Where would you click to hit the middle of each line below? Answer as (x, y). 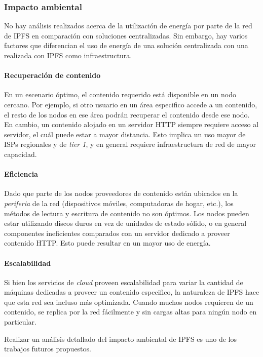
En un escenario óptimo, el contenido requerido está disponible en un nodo (120, 94)
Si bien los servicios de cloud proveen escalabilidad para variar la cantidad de (124, 282)
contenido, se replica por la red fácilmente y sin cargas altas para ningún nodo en (130, 312)
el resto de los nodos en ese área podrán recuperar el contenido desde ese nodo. (127, 114)
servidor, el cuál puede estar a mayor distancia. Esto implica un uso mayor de (125, 134)
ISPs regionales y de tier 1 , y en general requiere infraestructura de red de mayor (130, 144)
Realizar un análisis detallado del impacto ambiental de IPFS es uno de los (121, 339)
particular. (20, 322)
